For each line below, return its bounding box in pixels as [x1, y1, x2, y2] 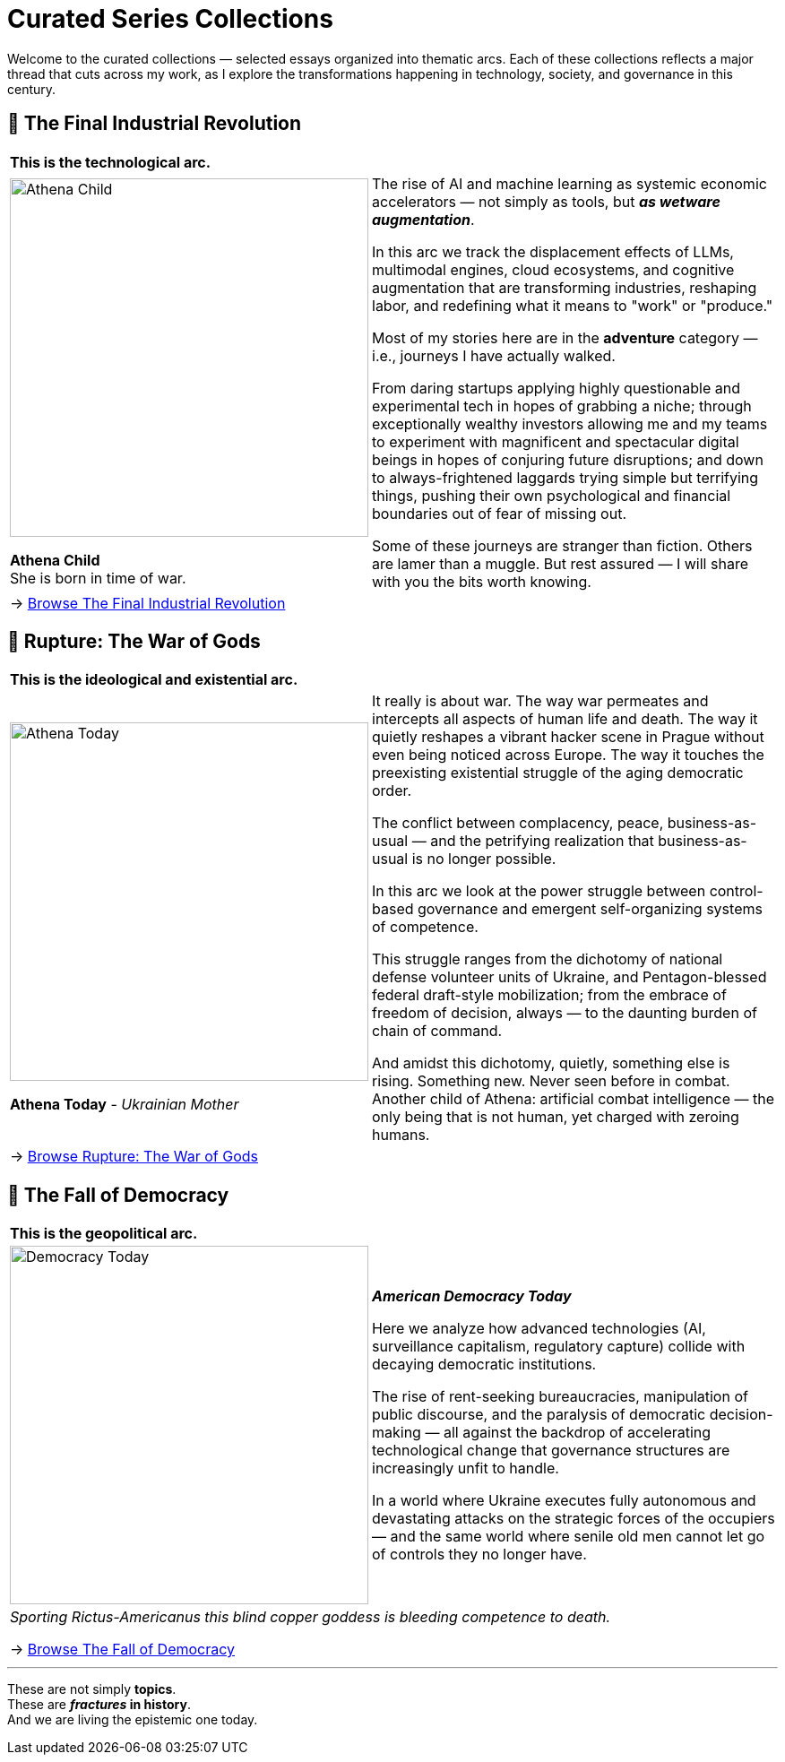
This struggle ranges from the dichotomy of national [372, 950, 723, 969]
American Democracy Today [372, 1287, 572, 1306]
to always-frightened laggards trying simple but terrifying [372, 468, 759, 487]
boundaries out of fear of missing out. [372, 504, 626, 523]
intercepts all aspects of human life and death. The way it [372, 710, 758, 729]
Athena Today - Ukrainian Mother [10, 1095, 239, 1114]
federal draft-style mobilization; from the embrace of [372, 986, 727, 1005]
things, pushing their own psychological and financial [372, 486, 731, 505]
